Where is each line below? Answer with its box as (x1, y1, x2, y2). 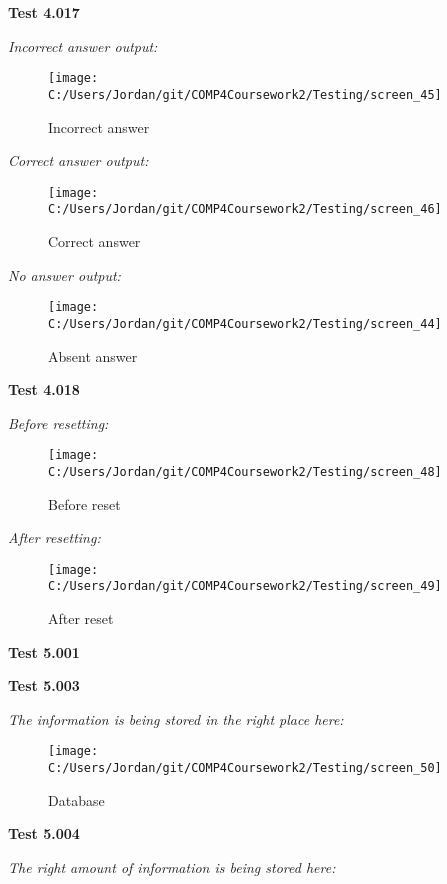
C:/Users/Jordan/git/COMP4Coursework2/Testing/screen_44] (48, 316, 442, 331)
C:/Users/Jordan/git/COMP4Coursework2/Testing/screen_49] (48, 579, 442, 594)
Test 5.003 (8, 675, 80, 696)
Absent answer (48, 345, 138, 366)
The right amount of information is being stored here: (8, 856, 336, 877)
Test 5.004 (8, 823, 80, 844)
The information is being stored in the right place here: (8, 708, 344, 729)
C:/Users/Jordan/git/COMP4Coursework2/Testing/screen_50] (48, 761, 442, 776)
